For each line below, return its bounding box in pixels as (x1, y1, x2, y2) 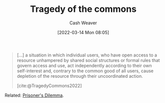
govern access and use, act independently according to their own (16, 62, 153, 68)
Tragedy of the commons (30, 3, 137, 15)
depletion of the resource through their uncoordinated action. (16, 73, 143, 79)
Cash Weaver (69, 20, 97, 26)
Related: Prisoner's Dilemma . (4, 92, 64, 98)
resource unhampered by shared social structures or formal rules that (16, 57, 160, 63)
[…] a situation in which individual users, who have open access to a (16, 52, 158, 58)
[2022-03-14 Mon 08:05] (57, 29, 109, 35)
